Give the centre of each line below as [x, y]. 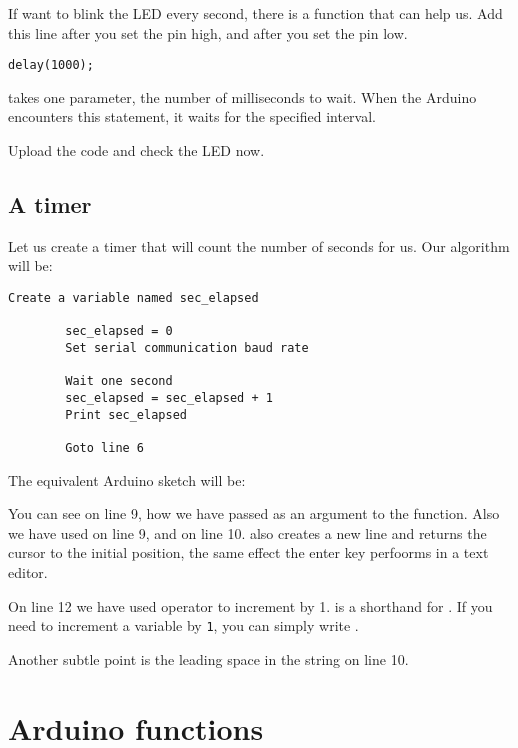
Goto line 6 [105, 447]
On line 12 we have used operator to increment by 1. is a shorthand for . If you [250, 605]
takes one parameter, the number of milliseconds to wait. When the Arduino [242, 96]
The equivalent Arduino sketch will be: [127, 479]
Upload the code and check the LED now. [136, 150]
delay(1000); [51, 65]
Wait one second [119, 381]
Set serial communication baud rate [187, 347]
